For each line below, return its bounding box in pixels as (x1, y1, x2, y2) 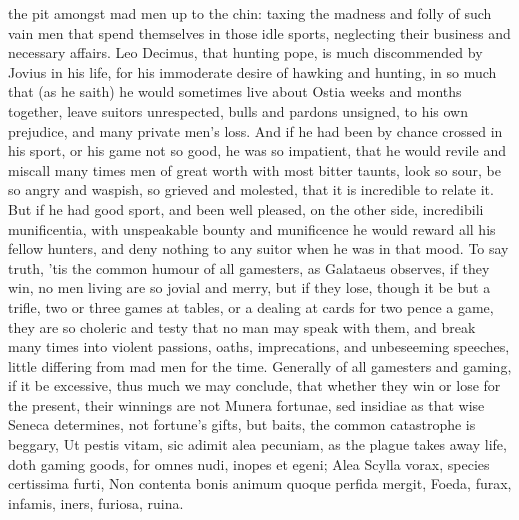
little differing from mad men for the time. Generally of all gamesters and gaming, (8, 355, 512, 376)
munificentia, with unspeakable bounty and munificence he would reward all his (8, 218, 496, 239)
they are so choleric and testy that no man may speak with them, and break (8, 316, 476, 337)
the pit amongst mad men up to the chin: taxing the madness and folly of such (8, 3, 492, 23)
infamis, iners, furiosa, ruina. (8, 492, 184, 513)
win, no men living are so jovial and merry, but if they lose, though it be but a (8, 277, 491, 298)
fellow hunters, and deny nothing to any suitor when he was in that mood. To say (8, 238, 509, 259)
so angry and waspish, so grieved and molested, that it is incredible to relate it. (8, 179, 494, 200)
